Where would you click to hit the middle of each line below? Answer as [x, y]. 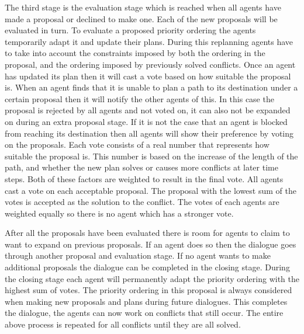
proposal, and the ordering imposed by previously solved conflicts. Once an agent [150, 64]
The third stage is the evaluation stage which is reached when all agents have [143, 7]
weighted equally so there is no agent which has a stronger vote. [119, 213]
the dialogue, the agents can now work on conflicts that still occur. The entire [144, 313]
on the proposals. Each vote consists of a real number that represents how [137, 145]
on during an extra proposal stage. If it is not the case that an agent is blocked [146, 121]
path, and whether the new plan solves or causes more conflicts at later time [141, 167]
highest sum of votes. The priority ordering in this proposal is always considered [148, 290]
